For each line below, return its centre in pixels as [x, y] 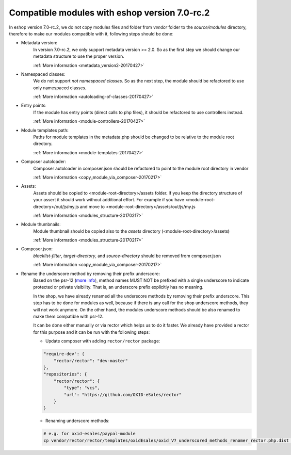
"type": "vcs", [82, 388]
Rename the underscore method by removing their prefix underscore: [90, 274]
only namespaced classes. [60, 88]
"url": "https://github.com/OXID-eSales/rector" [123, 395]
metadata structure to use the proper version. [79, 56]
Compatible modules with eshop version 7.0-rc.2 [109, 13]
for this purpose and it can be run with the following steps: [92, 332]
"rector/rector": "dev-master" [91, 361]
